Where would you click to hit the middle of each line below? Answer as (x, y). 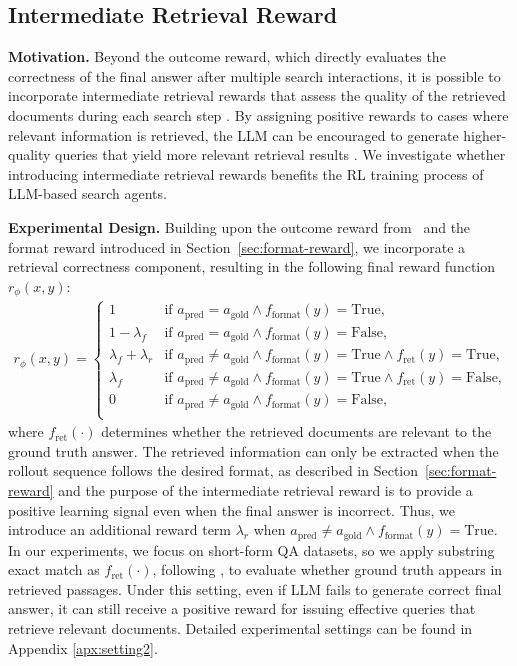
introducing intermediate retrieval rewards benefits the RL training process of (246, 173)
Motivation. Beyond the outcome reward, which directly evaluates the (227, 56)
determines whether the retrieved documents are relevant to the (296, 431)
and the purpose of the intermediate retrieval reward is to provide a (265, 489)
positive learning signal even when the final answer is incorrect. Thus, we (231, 509)
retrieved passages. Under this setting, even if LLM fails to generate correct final (255, 588)
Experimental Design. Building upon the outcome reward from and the (239, 226)
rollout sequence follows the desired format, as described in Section (213, 470)
